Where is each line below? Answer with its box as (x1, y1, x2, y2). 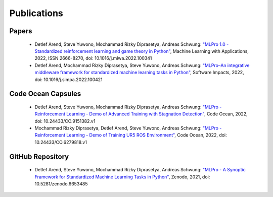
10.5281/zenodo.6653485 (34, 181, 88, 187)
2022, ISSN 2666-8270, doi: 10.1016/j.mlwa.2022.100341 (34, 55, 152, 61)
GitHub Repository (9, 152, 69, 161)
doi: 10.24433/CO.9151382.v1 (34, 118, 96, 124)
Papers (9, 27, 32, 35)
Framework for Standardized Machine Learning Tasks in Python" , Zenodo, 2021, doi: (34, 174, 210, 180)
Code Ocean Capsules (9, 90, 81, 98)
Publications (9, 8, 63, 19)
